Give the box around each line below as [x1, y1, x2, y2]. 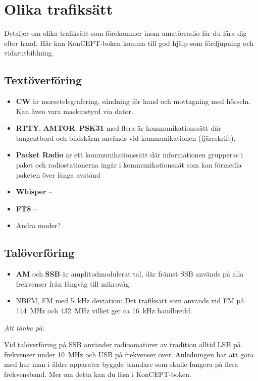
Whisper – [16, 186, 53, 197]
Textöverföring [4, 72, 82, 88]
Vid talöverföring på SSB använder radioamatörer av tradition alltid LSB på [4, 339, 241, 350]
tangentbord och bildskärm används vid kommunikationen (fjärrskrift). [16, 132, 236, 143]
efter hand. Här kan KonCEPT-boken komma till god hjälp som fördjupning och [4, 37, 254, 48]
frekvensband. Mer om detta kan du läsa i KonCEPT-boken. [4, 369, 191, 379]
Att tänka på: [4, 322, 45, 333]
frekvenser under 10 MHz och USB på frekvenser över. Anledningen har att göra [4, 349, 254, 359]
